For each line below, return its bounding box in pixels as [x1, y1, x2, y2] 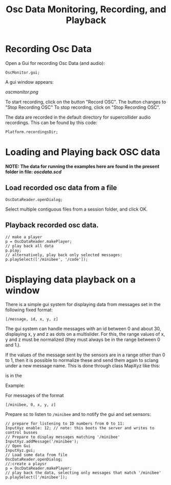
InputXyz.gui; [5, 448, 36, 453]
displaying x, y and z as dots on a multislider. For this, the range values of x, [5, 331, 165, 337]
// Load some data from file [5, 452, 68, 458]
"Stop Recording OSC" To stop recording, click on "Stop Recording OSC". [5, 104, 160, 110]
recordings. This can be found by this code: [5, 119, 97, 126]
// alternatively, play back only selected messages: [5, 252, 123, 258]
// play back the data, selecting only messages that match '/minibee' [5, 470, 161, 476]
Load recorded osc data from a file [5, 183, 117, 192]
